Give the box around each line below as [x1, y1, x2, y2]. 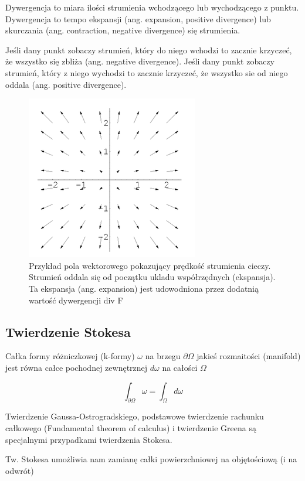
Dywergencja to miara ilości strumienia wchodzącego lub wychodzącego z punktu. [5, 1, 299, 13]
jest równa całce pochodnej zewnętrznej [5, 361, 148, 373]
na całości [162, 361, 198, 373]
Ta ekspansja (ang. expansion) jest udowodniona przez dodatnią [29, 282, 259, 294]
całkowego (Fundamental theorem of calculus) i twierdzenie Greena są [5, 421, 256, 434]
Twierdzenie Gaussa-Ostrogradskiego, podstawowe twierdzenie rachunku [5, 410, 264, 422]
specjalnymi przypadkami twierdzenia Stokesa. [5, 433, 172, 445]
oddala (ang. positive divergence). [5, 78, 127, 90]
